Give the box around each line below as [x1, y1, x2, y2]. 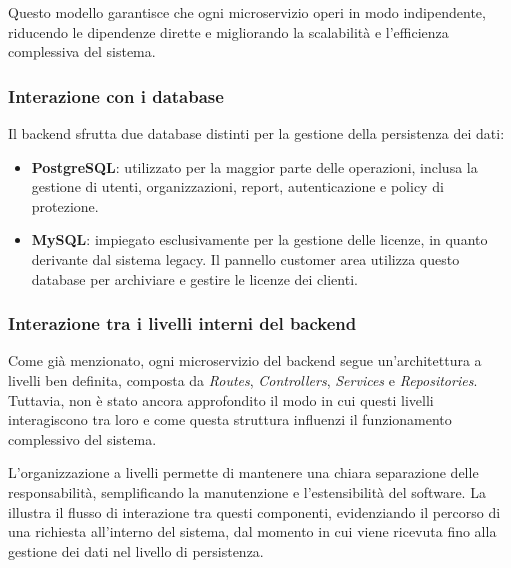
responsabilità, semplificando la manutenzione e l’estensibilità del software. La [8, 481, 486, 502]
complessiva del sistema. [8, 41, 156, 62]
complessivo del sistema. [8, 428, 157, 449]
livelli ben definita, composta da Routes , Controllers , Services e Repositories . [8, 369, 478, 390]
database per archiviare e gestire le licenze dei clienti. [31, 268, 358, 289]
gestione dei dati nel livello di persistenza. [8, 540, 264, 561]
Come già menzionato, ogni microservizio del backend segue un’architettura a [8, 350, 482, 371]
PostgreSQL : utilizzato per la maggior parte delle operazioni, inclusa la [31, 156, 478, 177]
